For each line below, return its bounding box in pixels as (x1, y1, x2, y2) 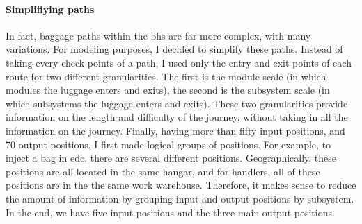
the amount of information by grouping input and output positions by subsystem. (6, 191, 354, 205)
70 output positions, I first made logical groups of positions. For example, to (6, 137, 331, 151)
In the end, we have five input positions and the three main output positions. (6, 205, 335, 219)
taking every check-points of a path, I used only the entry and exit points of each (6, 55, 352, 69)
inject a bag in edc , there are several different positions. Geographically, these (6, 150, 337, 165)
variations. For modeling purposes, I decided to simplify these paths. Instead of (6, 42, 343, 56)
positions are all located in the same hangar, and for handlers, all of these (6, 164, 320, 178)
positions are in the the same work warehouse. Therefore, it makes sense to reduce (6, 178, 356, 192)
